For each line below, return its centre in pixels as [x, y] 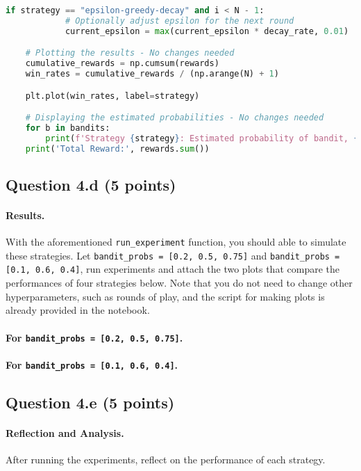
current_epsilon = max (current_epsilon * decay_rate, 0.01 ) [207, 31]
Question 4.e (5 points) [90, 402]
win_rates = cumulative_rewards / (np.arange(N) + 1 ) [152, 74]
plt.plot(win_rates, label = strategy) [112, 96]
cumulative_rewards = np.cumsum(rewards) [122, 64]
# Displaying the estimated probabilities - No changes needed [175, 118]
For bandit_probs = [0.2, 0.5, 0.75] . [94, 337]
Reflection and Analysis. [65, 432]
